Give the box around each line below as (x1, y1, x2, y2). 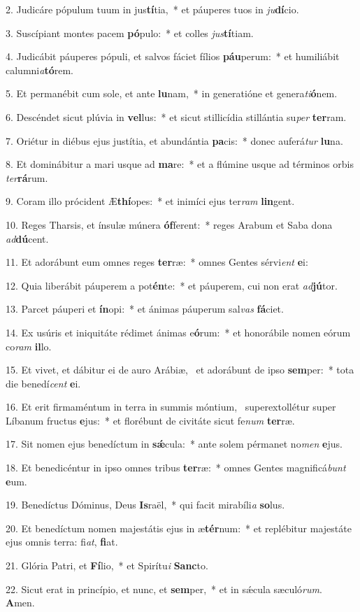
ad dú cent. (6, 231, 49, 245)
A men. (6, 595, 35, 610)
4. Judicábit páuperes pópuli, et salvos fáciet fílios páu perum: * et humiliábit (6, 49, 340, 64)
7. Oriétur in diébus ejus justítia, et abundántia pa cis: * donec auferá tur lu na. (6, 133, 343, 148)
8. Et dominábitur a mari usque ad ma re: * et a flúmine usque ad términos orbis (6, 157, 354, 171)
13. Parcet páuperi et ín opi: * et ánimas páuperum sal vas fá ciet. (6, 301, 284, 316)
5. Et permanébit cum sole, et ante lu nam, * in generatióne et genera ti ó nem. (6, 86, 338, 101)
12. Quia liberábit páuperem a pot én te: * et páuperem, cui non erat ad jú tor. (6, 278, 338, 292)
